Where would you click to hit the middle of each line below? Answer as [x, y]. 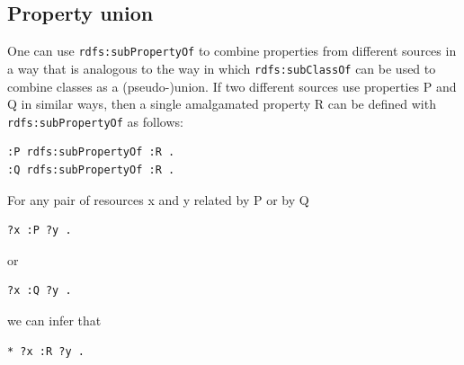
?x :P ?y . [40, 231]
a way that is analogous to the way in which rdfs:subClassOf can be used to [222, 68]
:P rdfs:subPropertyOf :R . [91, 152]
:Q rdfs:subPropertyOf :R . [91, 169]
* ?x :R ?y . [46, 351]
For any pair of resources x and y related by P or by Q [158, 199]
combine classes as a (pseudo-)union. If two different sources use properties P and [232, 86]
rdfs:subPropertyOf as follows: [95, 121]
